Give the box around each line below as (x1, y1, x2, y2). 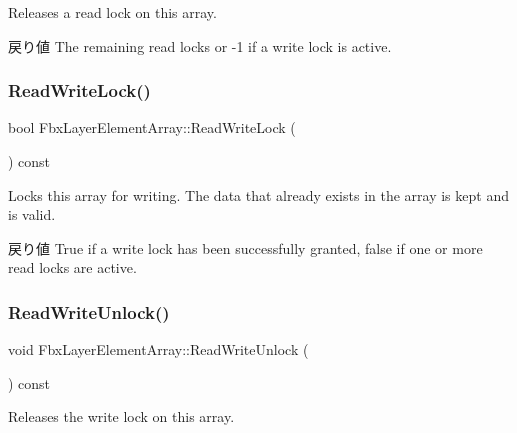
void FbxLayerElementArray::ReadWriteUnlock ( (8, 339, 309, 360)
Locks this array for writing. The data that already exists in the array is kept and (8, 184, 509, 205)
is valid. (8, 204, 56, 225)
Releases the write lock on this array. (8, 406, 235, 427)
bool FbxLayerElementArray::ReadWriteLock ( (8, 117, 296, 138)
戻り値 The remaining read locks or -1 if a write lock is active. (8, 35, 392, 56)
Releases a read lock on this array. (8, 2, 217, 22)
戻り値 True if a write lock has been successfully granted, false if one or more (8, 237, 483, 258)
